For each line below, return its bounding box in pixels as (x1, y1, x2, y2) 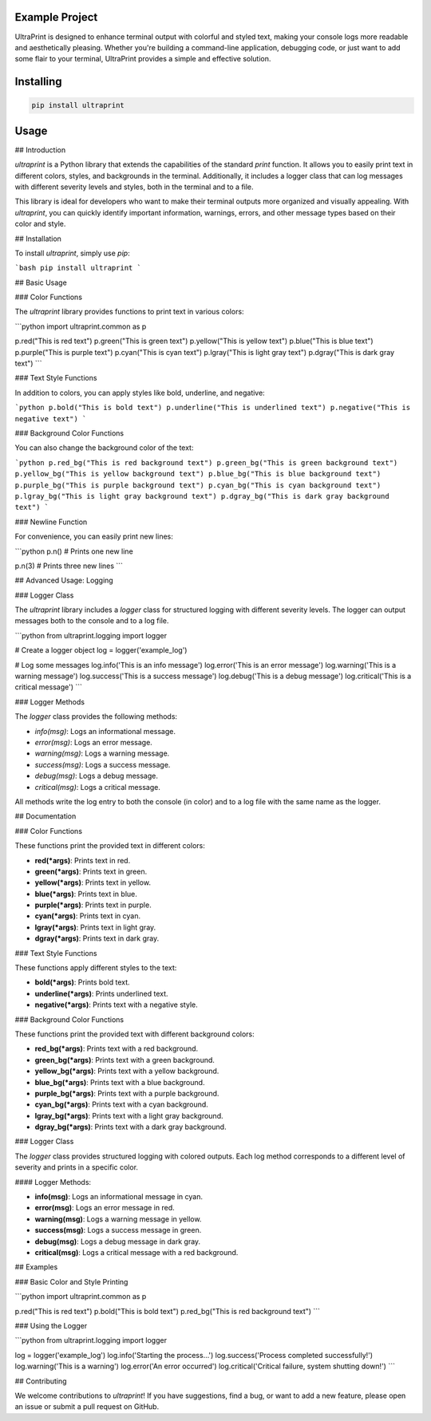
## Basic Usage (14, 278, 67, 287)
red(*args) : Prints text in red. (34, 855, 131, 865)
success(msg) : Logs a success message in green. (34, 1226, 202, 1235)
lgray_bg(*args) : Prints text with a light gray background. (34, 1111, 223, 1120)
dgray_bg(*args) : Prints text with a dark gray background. (34, 1122, 227, 1132)
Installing (14, 75, 63, 89)
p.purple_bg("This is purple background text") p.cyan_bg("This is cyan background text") (14, 480, 382, 490)
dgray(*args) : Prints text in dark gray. (34, 934, 160, 943)
